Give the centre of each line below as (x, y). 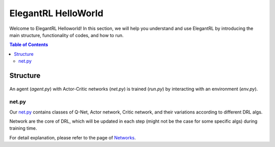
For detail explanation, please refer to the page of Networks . (73, 137)
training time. (23, 128)
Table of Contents (29, 45)
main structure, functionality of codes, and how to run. (67, 35)
